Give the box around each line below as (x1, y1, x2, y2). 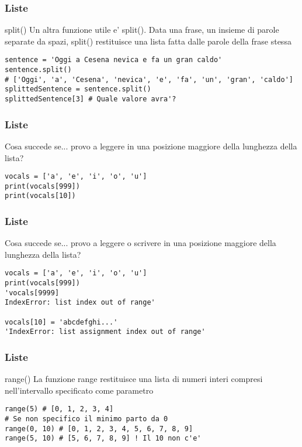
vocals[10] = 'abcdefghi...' (5, 318, 118, 326)
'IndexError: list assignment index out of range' (5, 327, 206, 336)
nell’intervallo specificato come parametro (5, 384, 154, 396)
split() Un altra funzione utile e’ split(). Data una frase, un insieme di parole (5, 23, 279, 36)
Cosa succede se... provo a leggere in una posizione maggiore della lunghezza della (5, 139, 297, 152)
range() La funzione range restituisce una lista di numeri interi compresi (5, 373, 263, 385)
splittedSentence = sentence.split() (5, 85, 151, 94)
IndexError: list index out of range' (5, 298, 155, 307)
